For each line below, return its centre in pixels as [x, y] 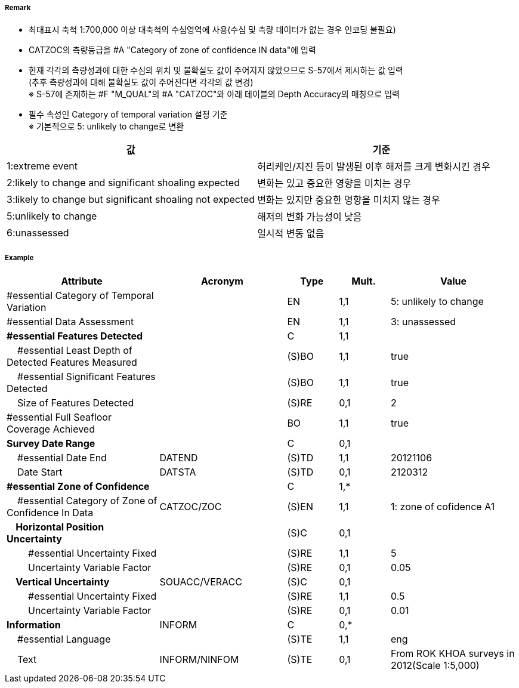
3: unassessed [423, 322]
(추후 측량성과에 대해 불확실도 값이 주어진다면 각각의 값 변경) [141, 82]
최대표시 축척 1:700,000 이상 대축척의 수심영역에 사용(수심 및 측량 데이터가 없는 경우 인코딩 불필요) [212, 30]
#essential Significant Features [86, 377]
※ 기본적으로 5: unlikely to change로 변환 [106, 127]
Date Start [40, 472]
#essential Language [64, 639]
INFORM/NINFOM [199, 660]
